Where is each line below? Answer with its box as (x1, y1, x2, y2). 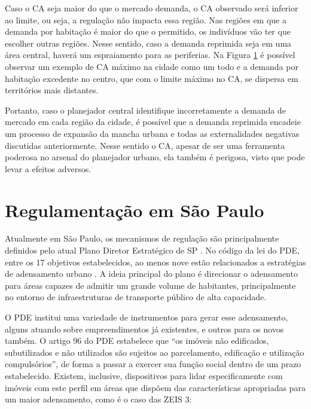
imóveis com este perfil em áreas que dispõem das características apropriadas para (5, 381, 306, 393)
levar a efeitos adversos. (5, 162, 92, 175)
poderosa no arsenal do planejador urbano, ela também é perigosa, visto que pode (5, 151, 305, 163)
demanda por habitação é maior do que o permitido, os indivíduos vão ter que (5, 25, 291, 38)
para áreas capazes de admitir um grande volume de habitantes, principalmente (5, 279, 296, 291)
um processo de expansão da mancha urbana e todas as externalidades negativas (5, 127, 300, 139)
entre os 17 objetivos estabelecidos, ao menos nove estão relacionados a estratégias (5, 255, 306, 268)
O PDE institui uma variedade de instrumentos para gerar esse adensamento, (5, 311, 288, 323)
